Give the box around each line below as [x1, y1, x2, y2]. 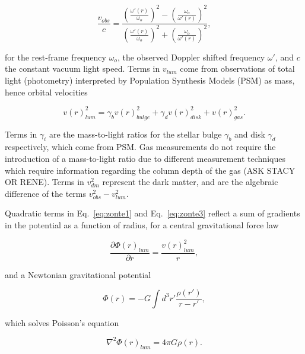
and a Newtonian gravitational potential [5, 268, 151, 280]
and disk [234, 127, 265, 140]
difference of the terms [5, 187, 87, 199]
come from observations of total [180, 62, 295, 75]
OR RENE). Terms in [5, 176, 84, 188]
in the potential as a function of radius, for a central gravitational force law [5, 218, 279, 231]
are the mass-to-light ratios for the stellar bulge [49, 127, 222, 140]
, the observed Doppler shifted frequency [117, 50, 265, 63]
